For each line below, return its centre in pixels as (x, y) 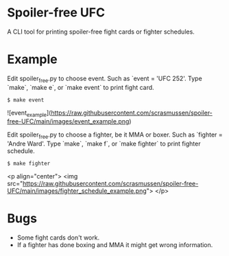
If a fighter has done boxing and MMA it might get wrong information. (115, 245)
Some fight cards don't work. (58, 237)
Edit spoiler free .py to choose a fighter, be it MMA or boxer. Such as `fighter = (115, 136)
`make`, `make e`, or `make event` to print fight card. (81, 87)
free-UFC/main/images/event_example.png (68, 121)
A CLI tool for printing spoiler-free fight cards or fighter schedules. (101, 32)
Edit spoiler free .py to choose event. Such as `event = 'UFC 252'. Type (105, 79)
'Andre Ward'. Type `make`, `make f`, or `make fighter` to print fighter (104, 144)
